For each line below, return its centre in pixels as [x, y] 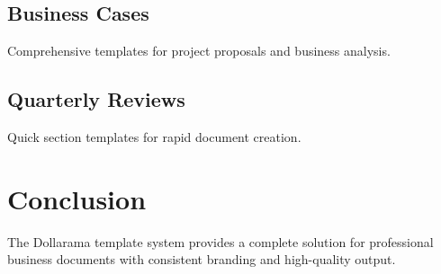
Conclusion [77, 198]
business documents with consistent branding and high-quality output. [202, 259]
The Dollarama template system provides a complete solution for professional [220, 241]
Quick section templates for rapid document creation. [154, 137]
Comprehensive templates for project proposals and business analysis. [199, 51]
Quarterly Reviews [96, 99]
